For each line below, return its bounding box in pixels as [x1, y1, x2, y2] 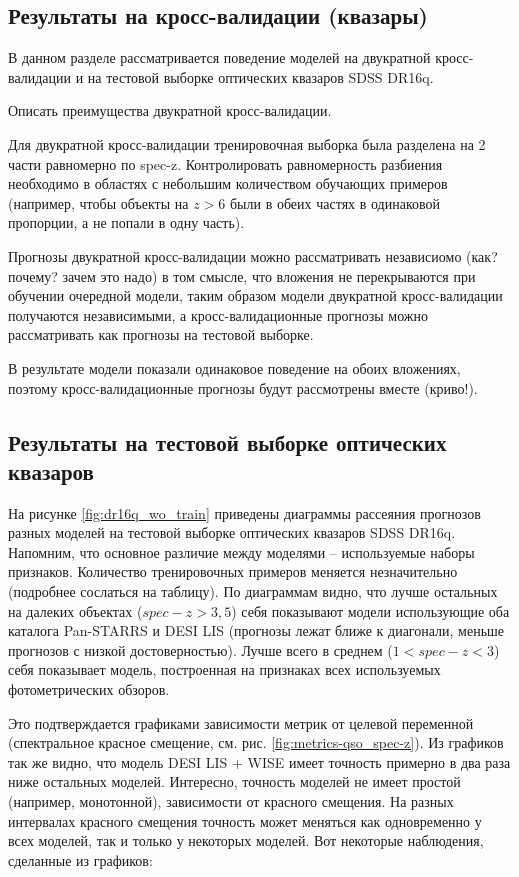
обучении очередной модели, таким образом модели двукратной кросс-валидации [8, 285, 503, 306]
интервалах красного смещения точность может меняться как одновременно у [8, 810, 482, 831]
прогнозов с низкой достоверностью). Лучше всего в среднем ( [8, 639, 393, 660]
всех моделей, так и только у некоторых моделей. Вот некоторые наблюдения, [8, 830, 484, 851]
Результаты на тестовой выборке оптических [8, 426, 447, 457]
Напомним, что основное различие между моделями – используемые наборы [8, 541, 475, 562]
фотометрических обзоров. [8, 679, 170, 700]
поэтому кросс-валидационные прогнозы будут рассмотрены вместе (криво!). [8, 377, 478, 398]
